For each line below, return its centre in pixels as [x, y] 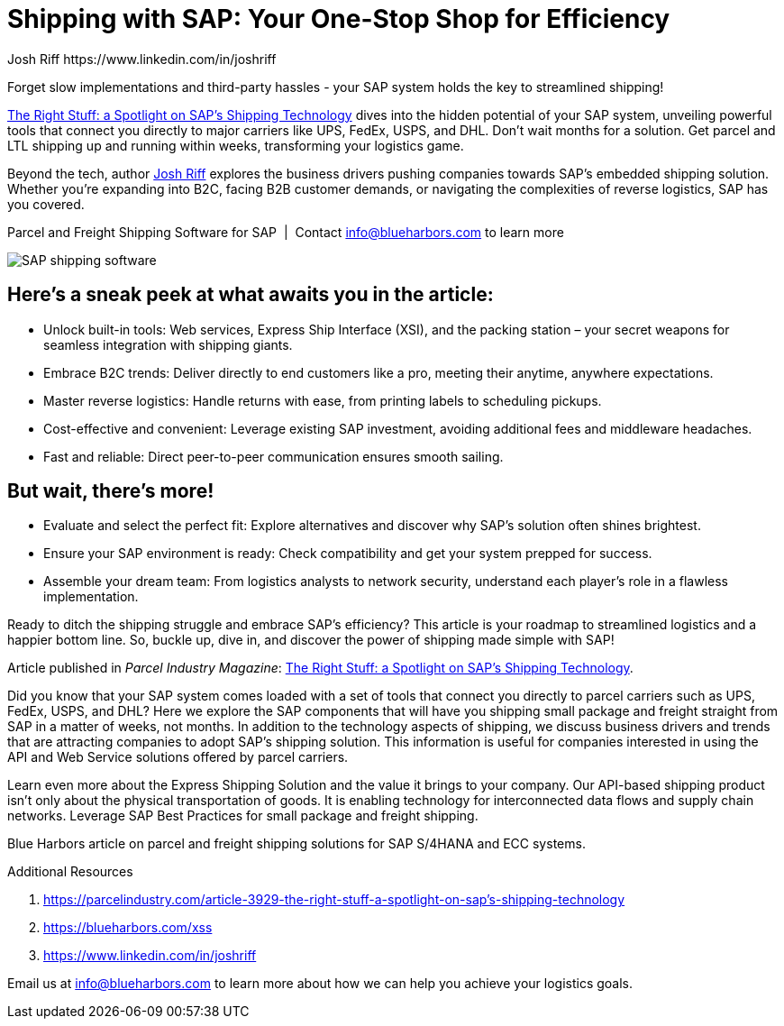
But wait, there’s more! [111, 491]
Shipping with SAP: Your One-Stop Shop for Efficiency [339, 19]
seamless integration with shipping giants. [168, 344]
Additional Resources [70, 872]
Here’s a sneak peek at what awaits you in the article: [251, 295]
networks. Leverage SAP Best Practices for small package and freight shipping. [243, 816]
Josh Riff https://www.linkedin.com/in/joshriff [142, 59]
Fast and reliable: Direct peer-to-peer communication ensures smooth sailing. [273, 456]
